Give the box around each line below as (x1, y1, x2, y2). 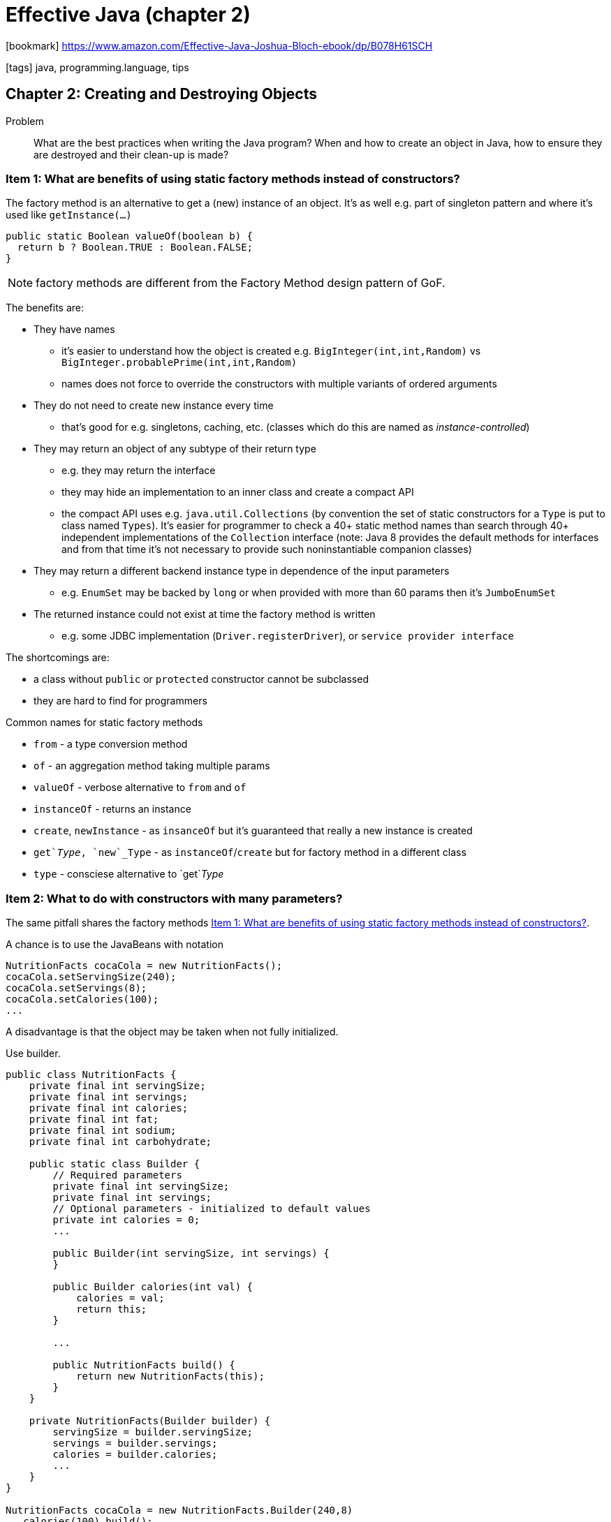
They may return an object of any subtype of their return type (34, 443, 316, 455)
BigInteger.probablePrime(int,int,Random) (61, 357, 297, 369)
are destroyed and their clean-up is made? (34, 148, 229, 161)
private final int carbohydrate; (29, 1136, 212, 1148)
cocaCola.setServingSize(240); (6, 971, 177, 983)
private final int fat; (29, 1114, 159, 1125)
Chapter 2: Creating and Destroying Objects (6, 85, 318, 103)
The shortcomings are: (6, 651, 110, 664)
